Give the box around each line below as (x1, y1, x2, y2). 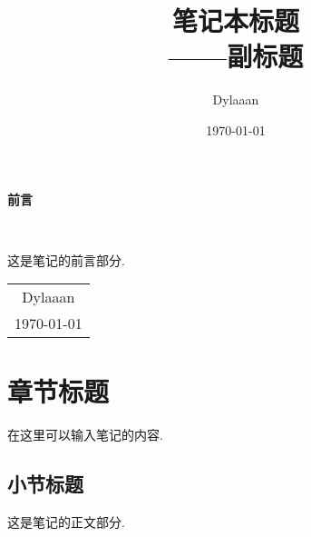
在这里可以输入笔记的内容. (7, 425, 163, 444)
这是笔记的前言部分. (7, 250, 125, 269)
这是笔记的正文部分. (7, 512, 125, 532)
